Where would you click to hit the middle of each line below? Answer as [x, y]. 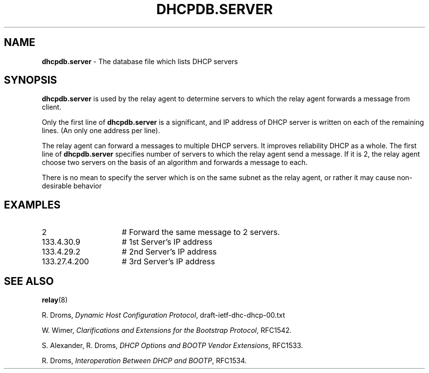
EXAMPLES [32, 205]
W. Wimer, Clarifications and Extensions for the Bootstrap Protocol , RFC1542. [167, 330]
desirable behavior [72, 186]
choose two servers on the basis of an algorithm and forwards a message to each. [175, 163]
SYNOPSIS [31, 80]
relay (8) [55, 300]
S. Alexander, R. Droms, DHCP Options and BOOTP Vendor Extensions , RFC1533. [172, 346]
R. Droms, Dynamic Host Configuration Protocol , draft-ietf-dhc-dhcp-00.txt [164, 315]
